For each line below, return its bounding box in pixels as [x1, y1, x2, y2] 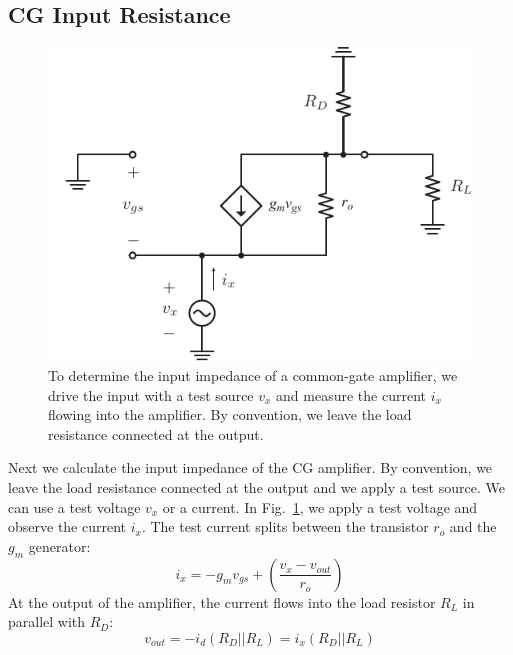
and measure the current [276, 384, 426, 405]
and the [449, 516, 497, 537]
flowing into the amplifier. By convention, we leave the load [48, 404, 412, 425]
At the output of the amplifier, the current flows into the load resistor [8, 591, 436, 612]
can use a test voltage [8, 496, 141, 517]
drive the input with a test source [48, 384, 254, 405]
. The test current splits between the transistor [141, 516, 429, 537]
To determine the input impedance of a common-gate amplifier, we [48, 364, 458, 385]
